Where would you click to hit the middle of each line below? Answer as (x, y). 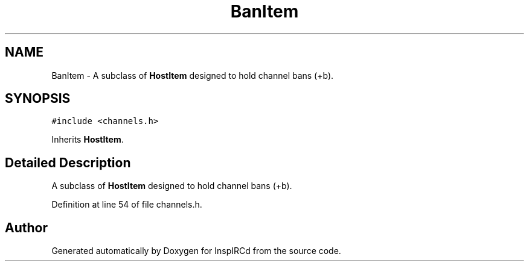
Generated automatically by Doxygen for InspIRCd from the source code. (196, 251)
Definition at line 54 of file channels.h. (127, 205)
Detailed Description (68, 162)
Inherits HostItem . (88, 140)
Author (26, 227)
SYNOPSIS (38, 99)
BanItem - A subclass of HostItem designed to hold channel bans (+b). (193, 75)
